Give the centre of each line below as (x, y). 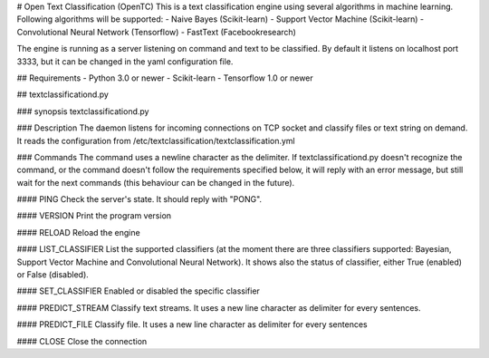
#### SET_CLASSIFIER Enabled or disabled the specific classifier (138, 291)
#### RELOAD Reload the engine (78, 232)
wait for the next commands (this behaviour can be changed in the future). (156, 182)
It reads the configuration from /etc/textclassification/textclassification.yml (156, 140)
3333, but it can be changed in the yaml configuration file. (125, 61)
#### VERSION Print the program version (94, 216)
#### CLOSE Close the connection (82, 341)
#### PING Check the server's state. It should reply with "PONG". (139, 199)
